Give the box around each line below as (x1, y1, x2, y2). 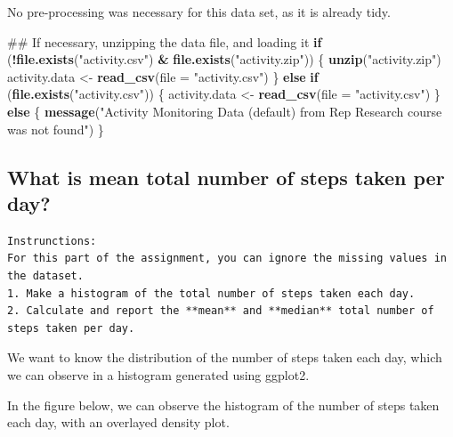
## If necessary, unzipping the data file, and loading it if (7, 32, 322, 51)
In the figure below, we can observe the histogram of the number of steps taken (7, 395, 440, 414)
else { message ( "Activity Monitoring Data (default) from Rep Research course (7, 101, 442, 120)
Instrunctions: (7, 234, 97, 247)
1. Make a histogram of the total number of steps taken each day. (7, 287, 416, 300)
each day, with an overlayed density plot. (7, 413, 230, 432)
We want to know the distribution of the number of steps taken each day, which (7, 348, 442, 367)
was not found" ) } (7, 119, 104, 138)
